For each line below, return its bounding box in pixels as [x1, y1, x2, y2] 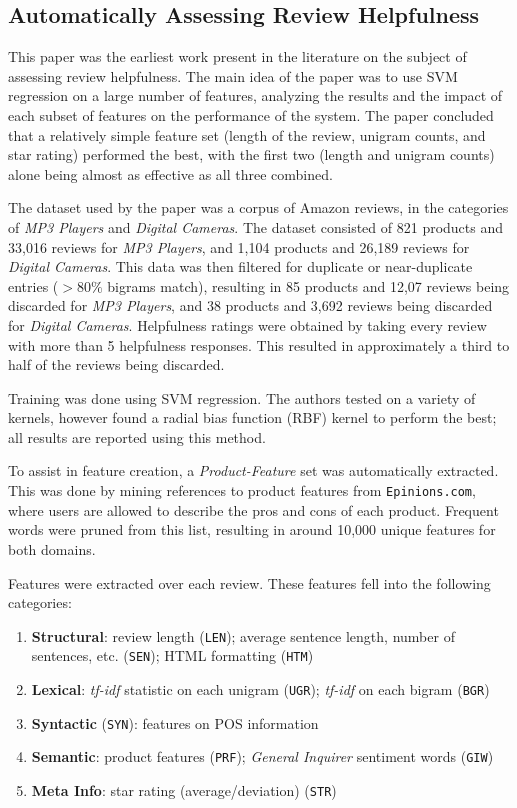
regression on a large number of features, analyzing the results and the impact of [8, 85, 503, 106]
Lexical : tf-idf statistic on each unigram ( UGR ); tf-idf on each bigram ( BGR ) [31, 679, 490, 700]
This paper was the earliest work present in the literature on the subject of [8, 46, 467, 67]
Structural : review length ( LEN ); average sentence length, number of [31, 625, 455, 646]
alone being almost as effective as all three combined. [8, 163, 333, 184]
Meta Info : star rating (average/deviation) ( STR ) [31, 779, 337, 800]
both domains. [8, 538, 96, 559]
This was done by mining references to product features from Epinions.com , [8, 480, 476, 501]
